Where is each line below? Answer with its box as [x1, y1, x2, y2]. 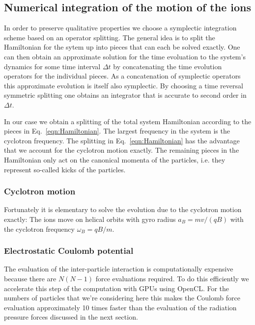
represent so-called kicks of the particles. [4, 164, 126, 174]
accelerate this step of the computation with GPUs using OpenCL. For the [4, 283, 229, 293]
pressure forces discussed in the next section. [4, 312, 138, 322]
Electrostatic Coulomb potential [4, 244, 134, 257]
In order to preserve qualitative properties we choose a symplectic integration [4, 23, 237, 33]
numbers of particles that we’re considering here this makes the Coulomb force [4, 293, 240, 303]
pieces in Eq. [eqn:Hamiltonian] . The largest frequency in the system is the [4, 126, 230, 136]
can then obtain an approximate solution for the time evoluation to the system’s [4, 51, 246, 61]
